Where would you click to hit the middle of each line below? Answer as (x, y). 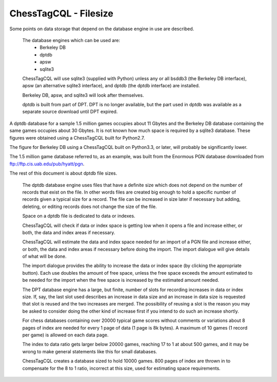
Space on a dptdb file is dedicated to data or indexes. (79, 216)
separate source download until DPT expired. (70, 112)
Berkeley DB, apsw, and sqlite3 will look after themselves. (83, 95)
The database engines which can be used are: (71, 40)
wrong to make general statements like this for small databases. (90, 351)
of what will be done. (44, 256)
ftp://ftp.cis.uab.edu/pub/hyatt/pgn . (47, 164)
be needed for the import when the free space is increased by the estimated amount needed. (121, 280)
